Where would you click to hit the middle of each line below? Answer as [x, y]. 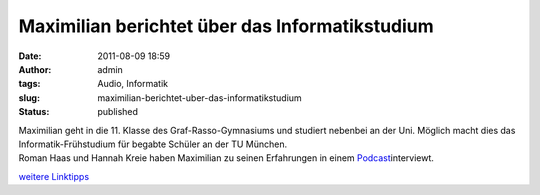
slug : [29, 97]
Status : [34, 112]
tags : [29, 84]
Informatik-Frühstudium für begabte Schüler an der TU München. [153, 144]
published [118, 112]
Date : [30, 56]
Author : [35, 69]
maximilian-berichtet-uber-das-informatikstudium [199, 97]
